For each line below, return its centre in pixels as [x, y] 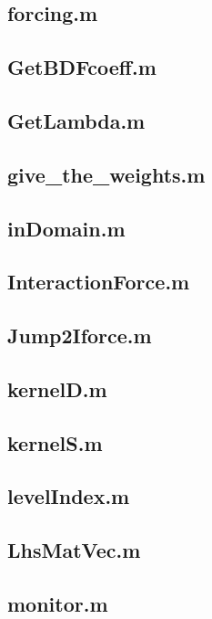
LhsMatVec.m [74, 550]
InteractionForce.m [99, 282]
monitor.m [58, 603]
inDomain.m [66, 228]
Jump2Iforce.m [80, 336]
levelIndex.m [69, 496]
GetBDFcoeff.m [82, 67]
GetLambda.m [76, 120]
